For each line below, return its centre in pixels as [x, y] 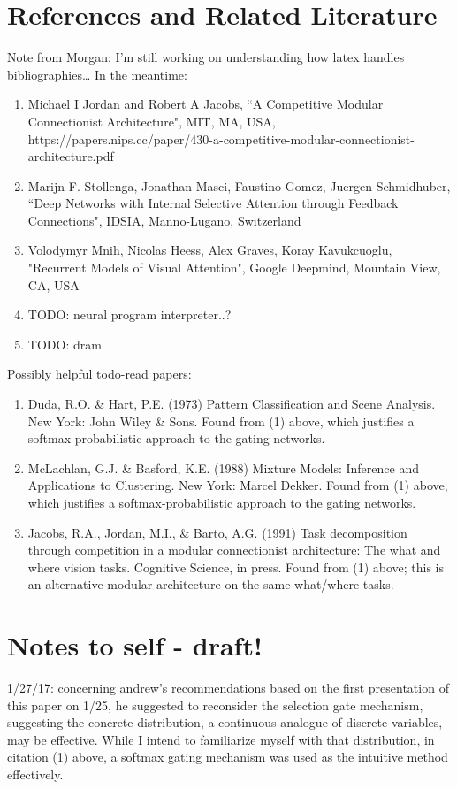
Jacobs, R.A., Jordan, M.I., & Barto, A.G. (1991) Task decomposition [217, 532]
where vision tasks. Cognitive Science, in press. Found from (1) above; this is [236, 567]
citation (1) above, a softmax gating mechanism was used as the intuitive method [228, 757]
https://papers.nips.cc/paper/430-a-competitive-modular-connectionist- [221, 138]
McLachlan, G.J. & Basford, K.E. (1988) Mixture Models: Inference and [223, 467]
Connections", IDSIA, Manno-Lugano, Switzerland [164, 220]
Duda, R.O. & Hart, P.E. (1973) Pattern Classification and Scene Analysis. [232, 404]
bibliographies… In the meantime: [97, 74]
